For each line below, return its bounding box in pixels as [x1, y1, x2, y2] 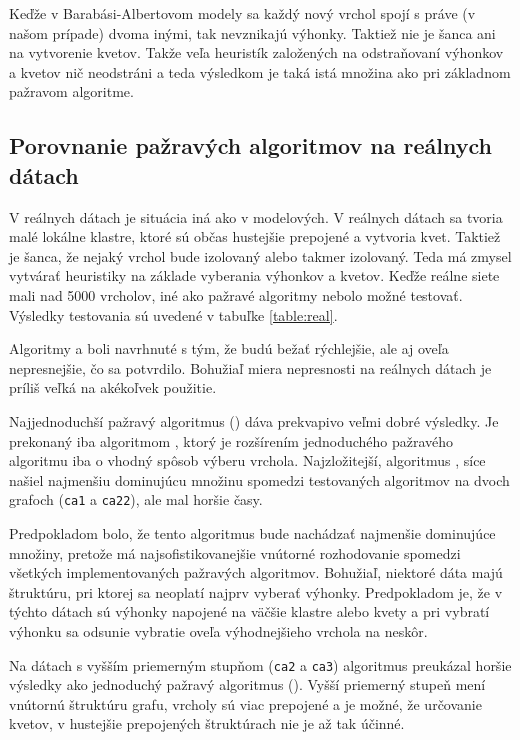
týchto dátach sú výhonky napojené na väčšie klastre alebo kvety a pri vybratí [9, 601, 490, 622]
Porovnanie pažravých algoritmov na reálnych [9, 130, 492, 161]
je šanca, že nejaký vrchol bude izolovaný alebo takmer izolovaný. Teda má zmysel [9, 245, 512, 266]
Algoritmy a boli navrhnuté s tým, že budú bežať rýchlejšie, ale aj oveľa [9, 338, 449, 359]
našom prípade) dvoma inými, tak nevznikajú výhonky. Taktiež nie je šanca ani [9, 22, 496, 43]
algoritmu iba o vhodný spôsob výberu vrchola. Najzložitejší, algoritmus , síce [9, 450, 486, 471]
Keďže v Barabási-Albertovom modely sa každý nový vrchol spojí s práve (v [9, 3, 476, 23]
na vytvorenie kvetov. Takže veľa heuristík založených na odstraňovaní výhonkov [9, 42, 504, 63]
